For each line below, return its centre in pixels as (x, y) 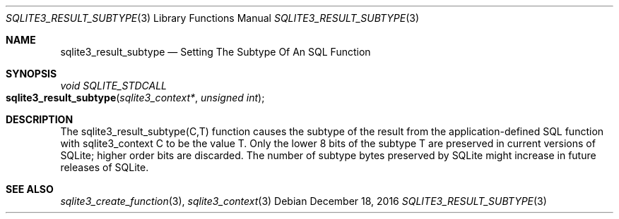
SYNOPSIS (31, 74)
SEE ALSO (30, 189)
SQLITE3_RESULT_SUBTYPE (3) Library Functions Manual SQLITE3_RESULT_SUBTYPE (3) (213, 18)
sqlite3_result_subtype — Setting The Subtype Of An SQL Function (216, 52)
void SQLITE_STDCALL (113, 86)
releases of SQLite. (105, 167)
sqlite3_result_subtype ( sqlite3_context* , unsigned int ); (135, 98)
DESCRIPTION (40, 119)
